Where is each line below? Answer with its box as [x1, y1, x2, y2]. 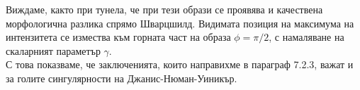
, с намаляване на [269, 30, 344, 44]
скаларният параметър [6, 43, 101, 58]
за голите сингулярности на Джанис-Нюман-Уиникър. [6, 70, 237, 85]
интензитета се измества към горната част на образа [6, 30, 231, 44]
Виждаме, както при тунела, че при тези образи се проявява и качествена [6, 2, 323, 16]
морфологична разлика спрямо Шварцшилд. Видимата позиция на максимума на [6, 15, 354, 30]
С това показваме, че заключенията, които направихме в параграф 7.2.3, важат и [6, 57, 354, 72]
